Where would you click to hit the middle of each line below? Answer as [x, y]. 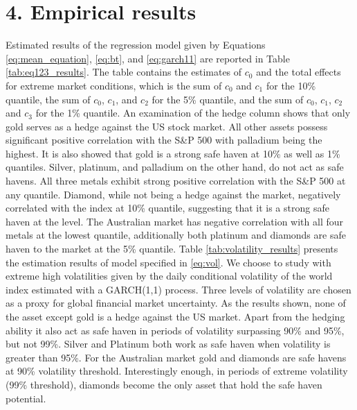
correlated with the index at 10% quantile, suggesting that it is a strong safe [167, 208]
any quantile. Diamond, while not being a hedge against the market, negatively [173, 194]
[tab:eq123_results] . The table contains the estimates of [124, 72]
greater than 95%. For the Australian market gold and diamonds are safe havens [176, 357]
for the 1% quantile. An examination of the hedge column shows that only [193, 113]
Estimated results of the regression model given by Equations [136, 45]
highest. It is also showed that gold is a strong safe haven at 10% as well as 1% [173, 153]
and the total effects [299, 72]
